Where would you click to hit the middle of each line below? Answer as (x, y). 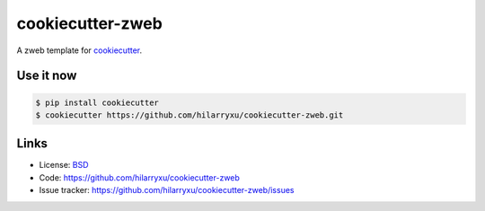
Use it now (47, 76)
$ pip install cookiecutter (97, 102)
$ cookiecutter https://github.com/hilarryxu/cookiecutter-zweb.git (190, 115)
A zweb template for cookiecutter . (79, 50)
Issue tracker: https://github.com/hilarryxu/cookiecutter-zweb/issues (167, 190)
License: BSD (64, 165)
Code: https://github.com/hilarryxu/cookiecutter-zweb (139, 177)
